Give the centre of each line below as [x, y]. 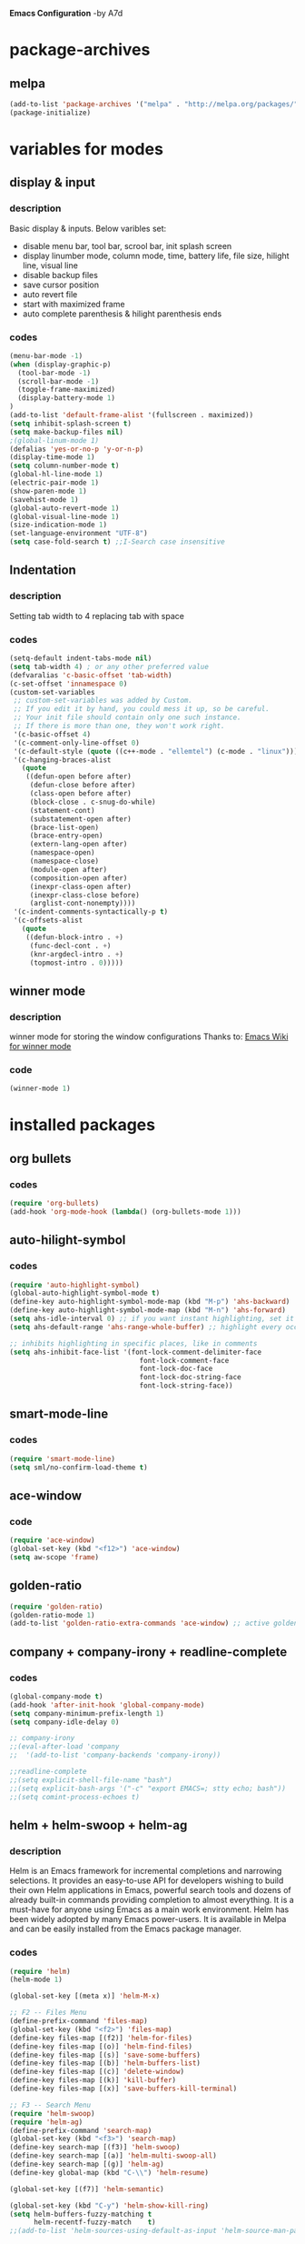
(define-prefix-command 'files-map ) [79, 2021]
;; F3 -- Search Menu [50, 2105]
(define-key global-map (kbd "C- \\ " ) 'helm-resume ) [109, 2172]
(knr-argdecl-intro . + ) [77, 954]
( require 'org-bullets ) [54, 1204]
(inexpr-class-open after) [80, 887]
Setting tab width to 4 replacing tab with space [97, 616]
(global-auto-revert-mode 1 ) [64, 508]
